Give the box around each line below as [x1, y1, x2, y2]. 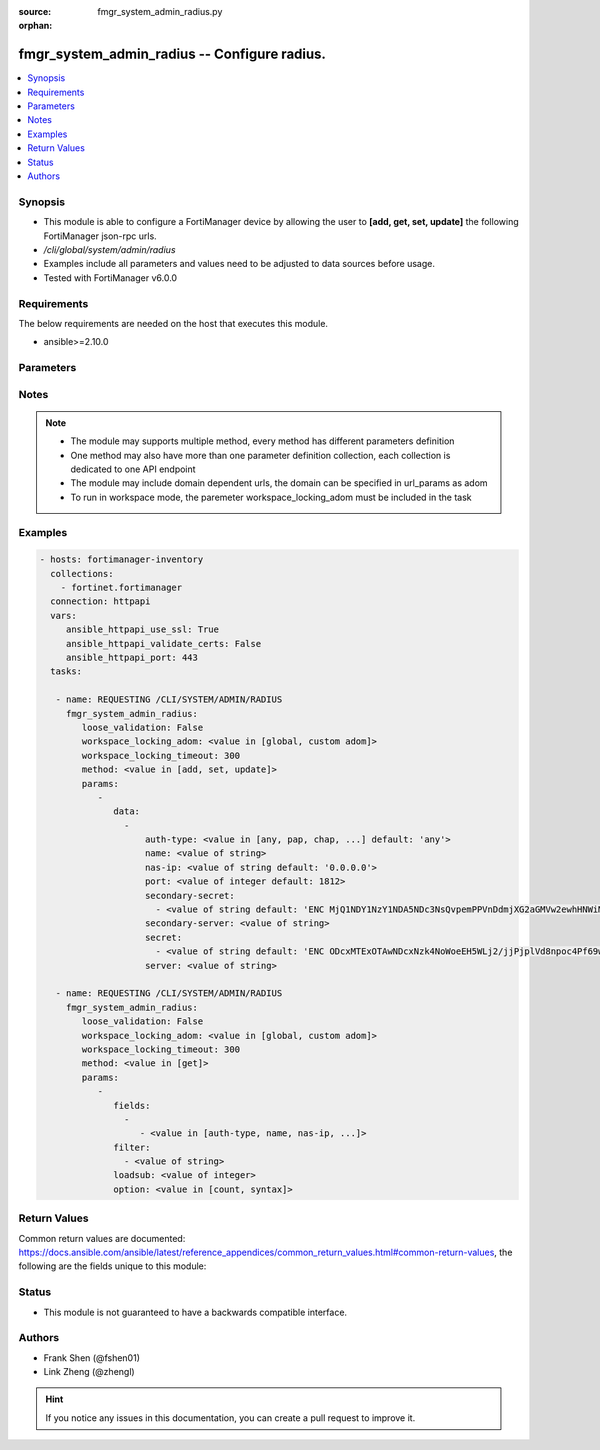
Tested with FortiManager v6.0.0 [43, 271, 178, 284]
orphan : [18, 20, 53, 32]
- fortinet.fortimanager [60, 582, 183, 594]
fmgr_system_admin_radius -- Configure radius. [18, 46, 327, 63]
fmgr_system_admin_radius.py [97, 6, 223, 17]
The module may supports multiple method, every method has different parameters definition [70, 435, 455, 447]
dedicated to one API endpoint [70, 463, 196, 475]
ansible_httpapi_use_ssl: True [65, 624, 220, 635]
